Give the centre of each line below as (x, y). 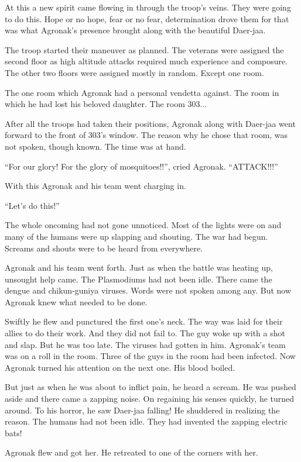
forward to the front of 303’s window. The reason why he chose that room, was (146, 135)
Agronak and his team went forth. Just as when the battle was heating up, (139, 268)
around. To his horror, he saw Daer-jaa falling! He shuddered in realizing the (142, 410)
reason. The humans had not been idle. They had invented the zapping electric (146, 421)
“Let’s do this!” (32, 205)
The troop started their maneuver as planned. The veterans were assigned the (144, 49)
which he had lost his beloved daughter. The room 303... (106, 104)
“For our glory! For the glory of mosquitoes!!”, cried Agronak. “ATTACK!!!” (141, 166)
